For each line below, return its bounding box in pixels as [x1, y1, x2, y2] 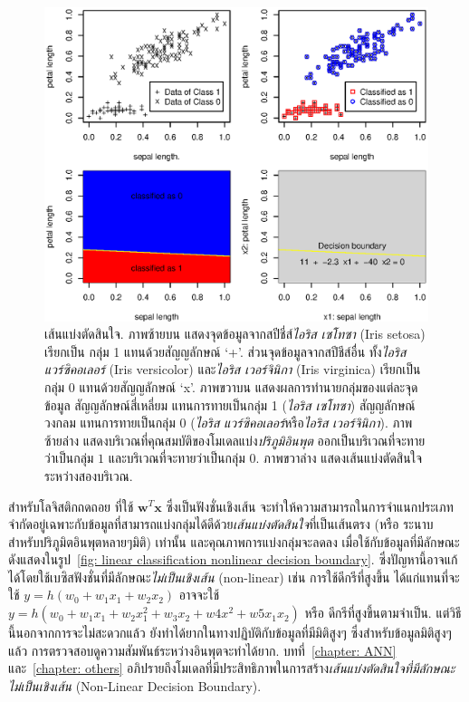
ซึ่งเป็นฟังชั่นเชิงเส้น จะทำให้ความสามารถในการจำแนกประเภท [166, 496, 454, 515]
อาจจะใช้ [178, 585, 220, 604]
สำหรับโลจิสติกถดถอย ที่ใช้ [8, 496, 134, 515]
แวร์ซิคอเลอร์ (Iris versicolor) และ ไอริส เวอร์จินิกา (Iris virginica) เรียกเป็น [44, 360, 421, 379]
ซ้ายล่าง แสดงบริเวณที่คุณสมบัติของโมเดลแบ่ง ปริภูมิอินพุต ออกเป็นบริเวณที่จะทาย [44, 430, 426, 449]
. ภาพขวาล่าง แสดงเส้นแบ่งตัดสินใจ [255, 448, 422, 467]
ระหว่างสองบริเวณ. [44, 466, 133, 485]
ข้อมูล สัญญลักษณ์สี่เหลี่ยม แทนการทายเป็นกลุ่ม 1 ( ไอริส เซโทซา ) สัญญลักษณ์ [44, 395, 416, 414]
